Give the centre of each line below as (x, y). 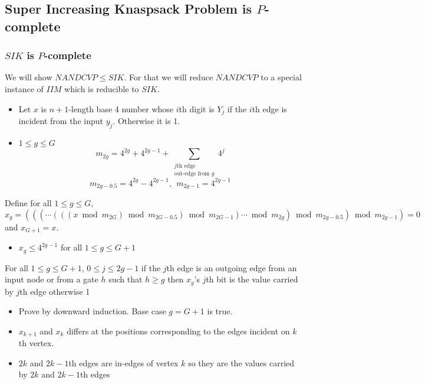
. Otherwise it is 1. (146, 121)
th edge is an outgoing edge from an (232, 267)
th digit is (197, 108)
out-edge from (192, 173)
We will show (29, 77)
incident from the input (61, 121)
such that (126, 279)
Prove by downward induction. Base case (92, 311)
